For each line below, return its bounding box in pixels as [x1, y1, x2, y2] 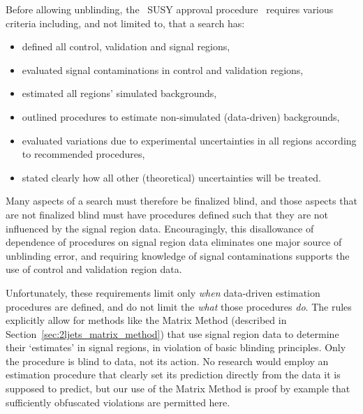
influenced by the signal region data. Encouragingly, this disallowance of [6, 221, 314, 235]
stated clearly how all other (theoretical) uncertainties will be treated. [22, 170, 321, 184]
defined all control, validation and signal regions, [22, 39, 230, 54]
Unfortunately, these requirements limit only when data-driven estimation [6, 285, 320, 300]
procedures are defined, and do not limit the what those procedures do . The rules [6, 299, 352, 313]
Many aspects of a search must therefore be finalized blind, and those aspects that [6, 193, 357, 208]
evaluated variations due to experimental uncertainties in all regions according [22, 133, 357, 147]
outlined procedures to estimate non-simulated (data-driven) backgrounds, [22, 109, 340, 124]
